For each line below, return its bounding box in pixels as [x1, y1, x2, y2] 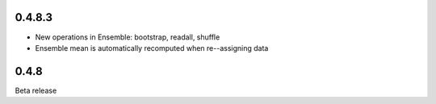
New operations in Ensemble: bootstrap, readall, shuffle [35, 32, 220, 42]
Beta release [15, 85, 57, 95]
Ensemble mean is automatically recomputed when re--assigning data [35, 43, 269, 52]
